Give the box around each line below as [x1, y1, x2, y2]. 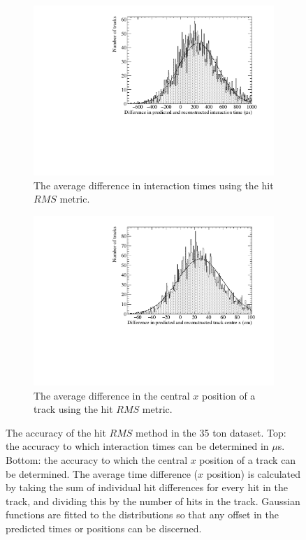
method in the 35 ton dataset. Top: [136, 425, 286, 439]
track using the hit [34, 402, 113, 416]
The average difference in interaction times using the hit [34, 177, 274, 192]
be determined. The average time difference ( [6, 466, 198, 481]
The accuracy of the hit [6, 425, 106, 439]
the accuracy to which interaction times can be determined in [6, 439, 269, 453]
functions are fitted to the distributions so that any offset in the [6, 507, 279, 522]
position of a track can [199, 452, 296, 467]
